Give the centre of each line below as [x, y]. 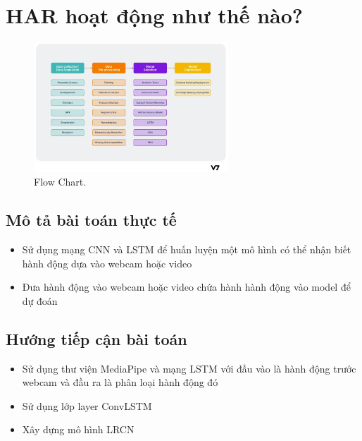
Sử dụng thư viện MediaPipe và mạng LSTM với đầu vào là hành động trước [189, 368]
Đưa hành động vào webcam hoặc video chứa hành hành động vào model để [186, 287]
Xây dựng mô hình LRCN [78, 429]
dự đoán [40, 300]
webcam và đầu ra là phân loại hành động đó [120, 382]
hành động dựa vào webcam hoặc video [107, 263]
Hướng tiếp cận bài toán [96, 338]
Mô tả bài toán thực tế [91, 220]
